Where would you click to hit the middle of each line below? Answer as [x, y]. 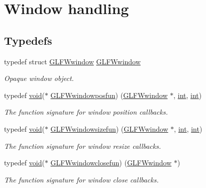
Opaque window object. [39, 78]
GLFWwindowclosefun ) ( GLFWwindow [111, 163]
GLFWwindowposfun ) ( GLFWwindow [109, 95]
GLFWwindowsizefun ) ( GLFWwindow [109, 128]
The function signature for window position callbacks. [86, 112]
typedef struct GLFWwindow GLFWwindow [72, 61]
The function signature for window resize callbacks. [83, 146]
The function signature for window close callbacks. [81, 179]
